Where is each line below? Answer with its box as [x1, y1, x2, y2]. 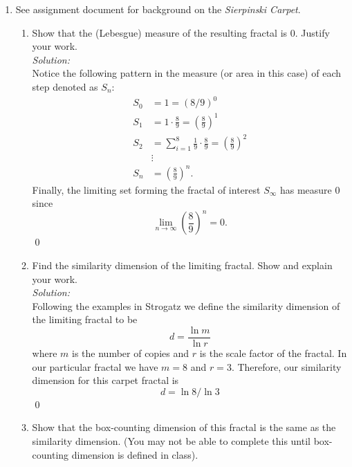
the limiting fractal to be [32, 312, 138, 327]
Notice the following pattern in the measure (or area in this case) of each [32, 66, 341, 80]
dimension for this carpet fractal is [32, 373, 179, 387]
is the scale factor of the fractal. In [199, 346, 347, 360]
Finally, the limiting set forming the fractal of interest [32, 182, 261, 196]
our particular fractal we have [32, 359, 158, 374]
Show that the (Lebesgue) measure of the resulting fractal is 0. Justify [32, 25, 330, 39]
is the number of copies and [72, 346, 189, 360]
